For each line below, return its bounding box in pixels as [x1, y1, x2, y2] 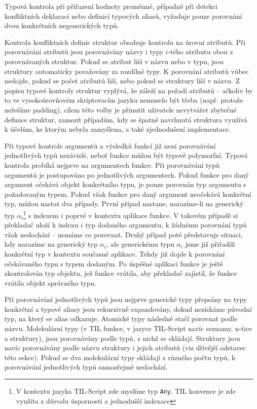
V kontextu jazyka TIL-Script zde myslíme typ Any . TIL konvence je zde [16, 386, 236, 396]
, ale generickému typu [106, 239, 175, 249]
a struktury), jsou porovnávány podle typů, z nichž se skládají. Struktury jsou [4, 333, 240, 343]
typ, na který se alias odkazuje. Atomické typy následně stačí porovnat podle [4, 313, 238, 324]
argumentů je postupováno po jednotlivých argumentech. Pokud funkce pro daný [4, 169, 249, 180]
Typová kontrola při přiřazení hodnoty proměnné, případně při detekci [4, 1, 218, 11]
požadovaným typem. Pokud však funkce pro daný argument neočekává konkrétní [4, 188, 252, 199]
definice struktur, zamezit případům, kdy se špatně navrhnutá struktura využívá [4, 114, 248, 124]
